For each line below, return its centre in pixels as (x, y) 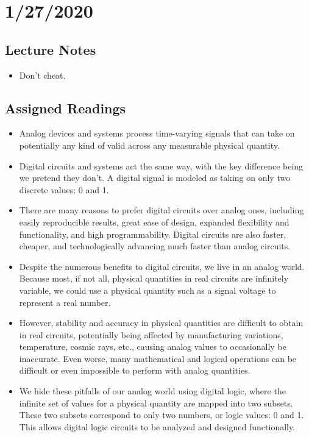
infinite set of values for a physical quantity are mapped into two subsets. (156, 403)
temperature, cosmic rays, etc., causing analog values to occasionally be (153, 346)
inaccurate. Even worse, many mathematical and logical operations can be (158, 358)
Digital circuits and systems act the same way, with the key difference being (161, 165)
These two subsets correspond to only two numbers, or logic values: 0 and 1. (162, 415)
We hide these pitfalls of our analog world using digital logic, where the (152, 391)
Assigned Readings (66, 108)
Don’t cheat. (42, 75)
